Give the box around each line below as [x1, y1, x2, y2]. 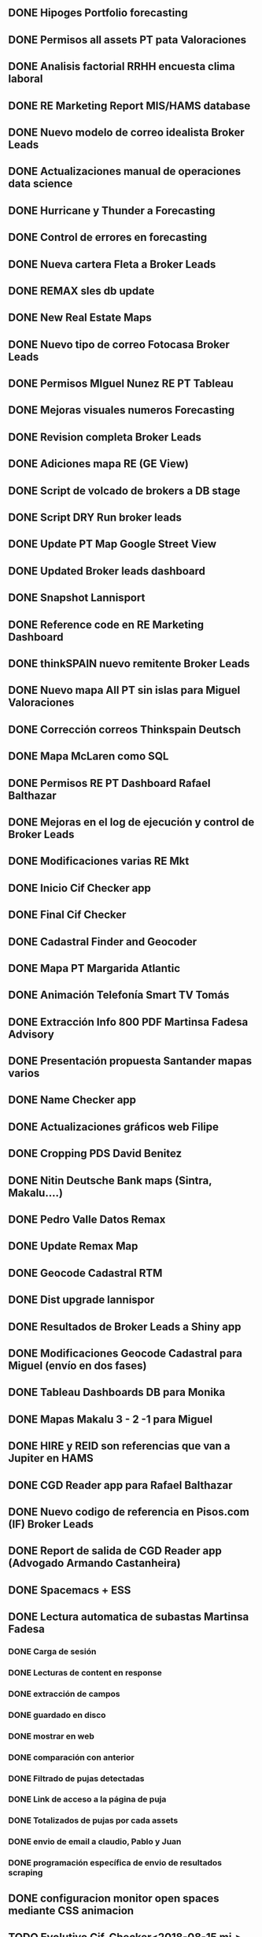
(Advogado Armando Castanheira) [8, 1557, 181, 1570]
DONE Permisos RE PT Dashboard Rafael [8, 776, 211, 790]
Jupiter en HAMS [8, 1452, 94, 1465]
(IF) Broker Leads [8, 1517, 94, 1531]
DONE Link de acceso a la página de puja [8, 1794, 167, 1805]
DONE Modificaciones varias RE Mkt [8, 855, 190, 868]
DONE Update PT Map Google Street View [8, 537, 217, 551]
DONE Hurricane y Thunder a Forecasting [8, 204, 216, 217]
